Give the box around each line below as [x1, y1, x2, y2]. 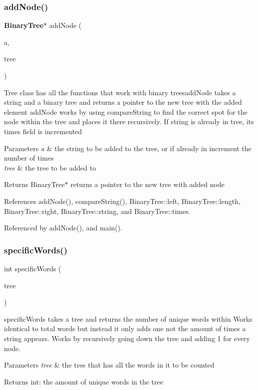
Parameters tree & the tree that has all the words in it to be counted [4, 360, 215, 370]
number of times [4, 153, 54, 163]
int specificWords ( [4, 263, 61, 273]
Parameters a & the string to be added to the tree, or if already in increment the [4, 143, 252, 153]
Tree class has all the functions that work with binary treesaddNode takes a [4, 87, 236, 97]
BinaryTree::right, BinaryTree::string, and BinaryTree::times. [4, 205, 191, 216]
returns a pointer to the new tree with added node [70, 179, 225, 190]
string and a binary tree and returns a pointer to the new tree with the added [4, 97, 242, 107]
